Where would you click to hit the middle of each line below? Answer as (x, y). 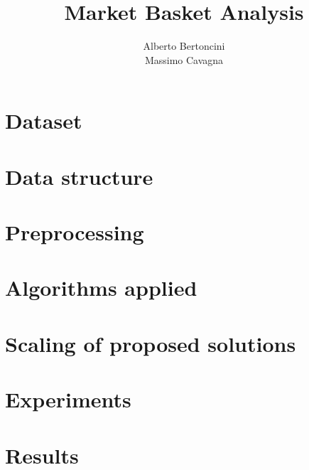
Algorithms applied (101, 288)
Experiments (68, 399)
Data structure (79, 176)
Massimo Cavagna (184, 59)
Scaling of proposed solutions (151, 343)
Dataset (44, 121)
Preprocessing (75, 232)
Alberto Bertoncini (184, 46)
